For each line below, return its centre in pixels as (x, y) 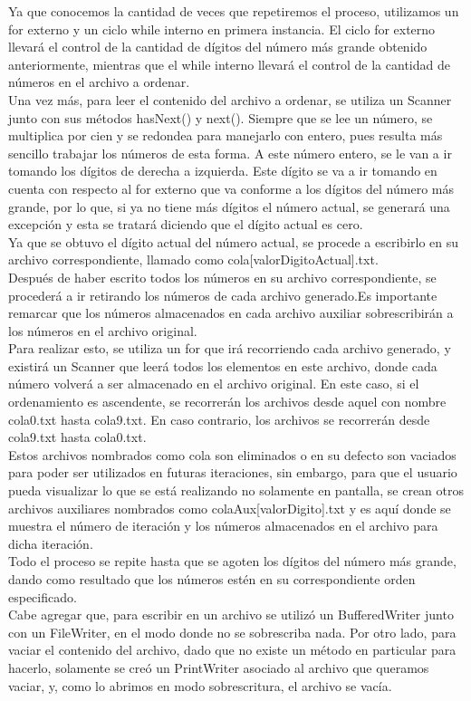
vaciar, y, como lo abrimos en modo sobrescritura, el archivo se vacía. (200, 685)
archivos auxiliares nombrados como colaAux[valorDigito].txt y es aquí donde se (230, 508)
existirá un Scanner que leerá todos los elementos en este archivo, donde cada (223, 365)
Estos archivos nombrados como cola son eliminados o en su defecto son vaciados (232, 454)
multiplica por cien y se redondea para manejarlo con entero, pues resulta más (226, 135)
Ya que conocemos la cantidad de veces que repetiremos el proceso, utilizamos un (234, 11)
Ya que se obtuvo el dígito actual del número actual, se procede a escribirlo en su (234, 241)
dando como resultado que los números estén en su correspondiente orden (212, 579)
